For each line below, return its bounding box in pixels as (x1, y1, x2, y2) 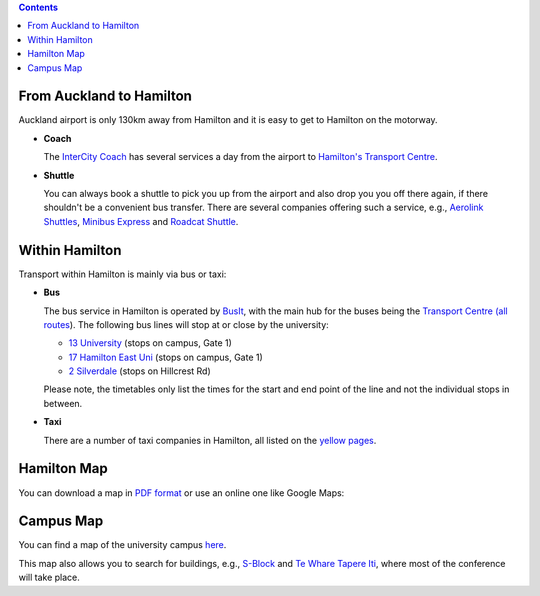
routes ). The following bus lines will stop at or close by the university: (43, 318, 329, 330)
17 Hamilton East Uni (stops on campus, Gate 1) (68, 351, 264, 363)
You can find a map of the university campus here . (18, 539, 227, 551)
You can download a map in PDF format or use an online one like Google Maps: (18, 486, 345, 499)
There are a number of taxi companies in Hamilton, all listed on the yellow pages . (43, 434, 377, 446)
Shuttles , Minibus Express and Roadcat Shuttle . (43, 215, 239, 227)
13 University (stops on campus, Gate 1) (68, 337, 232, 349)
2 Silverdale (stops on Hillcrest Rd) (68, 365, 212, 377)
